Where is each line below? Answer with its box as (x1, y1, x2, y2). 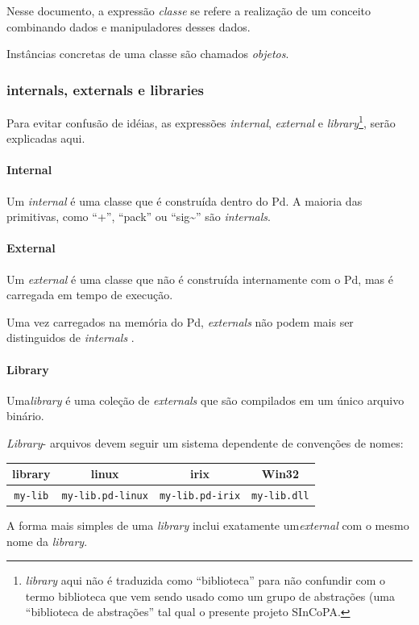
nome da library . (6, 532, 88, 549)
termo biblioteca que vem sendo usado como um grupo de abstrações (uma (25, 587, 395, 604)
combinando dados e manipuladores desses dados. (6, 18, 251, 35)
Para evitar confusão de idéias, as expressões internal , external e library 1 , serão (6, 112, 396, 131)
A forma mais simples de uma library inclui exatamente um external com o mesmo (6, 517, 409, 534)
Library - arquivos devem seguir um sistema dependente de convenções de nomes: (6, 434, 404, 451)
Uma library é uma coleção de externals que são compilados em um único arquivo (6, 391, 404, 408)
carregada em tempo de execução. (6, 286, 173, 303)
